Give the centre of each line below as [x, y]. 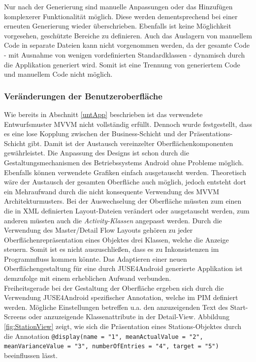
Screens [15, 317]
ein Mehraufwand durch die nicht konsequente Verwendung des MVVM [112, 191]
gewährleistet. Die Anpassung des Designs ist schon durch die [96, 153]
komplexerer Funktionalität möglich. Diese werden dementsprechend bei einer [121, 16]
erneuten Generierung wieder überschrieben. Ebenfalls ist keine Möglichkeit [118, 26]
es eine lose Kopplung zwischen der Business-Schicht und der [96, 134]
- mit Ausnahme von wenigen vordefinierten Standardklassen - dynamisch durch [125, 54]
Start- [239, 307]
